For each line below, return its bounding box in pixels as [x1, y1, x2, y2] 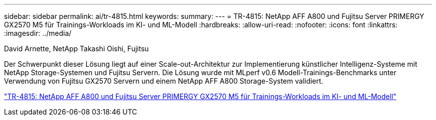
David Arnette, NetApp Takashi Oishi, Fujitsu [4, 44, 149, 53]
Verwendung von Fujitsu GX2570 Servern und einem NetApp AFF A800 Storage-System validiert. [4, 77, 324, 85]
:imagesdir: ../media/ [4, 29, 72, 37]
